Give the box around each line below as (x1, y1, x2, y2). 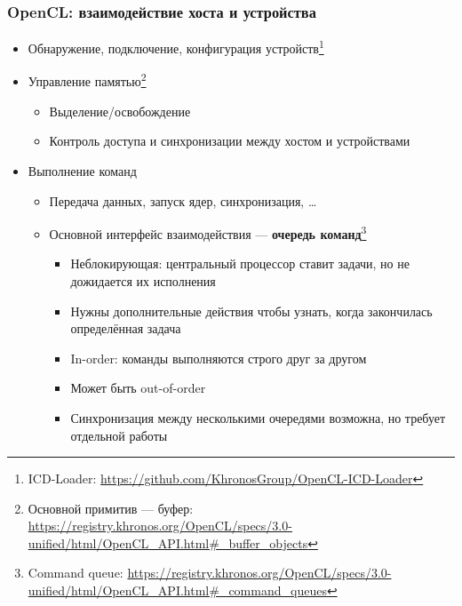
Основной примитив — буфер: (28, 498, 194, 517)
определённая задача (70, 319, 181, 338)
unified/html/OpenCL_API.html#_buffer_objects (28, 533, 308, 552)
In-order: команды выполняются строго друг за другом (70, 348, 367, 367)
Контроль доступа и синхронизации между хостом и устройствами (49, 132, 410, 150)
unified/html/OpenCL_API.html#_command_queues (28, 581, 327, 600)
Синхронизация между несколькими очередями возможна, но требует (70, 408, 446, 427)
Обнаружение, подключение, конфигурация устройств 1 (28, 36, 324, 57)
